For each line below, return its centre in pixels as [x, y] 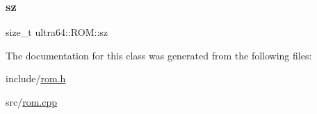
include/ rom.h [36, 78]
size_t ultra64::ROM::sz [57, 32]
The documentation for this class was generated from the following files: [159, 55]
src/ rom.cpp [32, 102]
